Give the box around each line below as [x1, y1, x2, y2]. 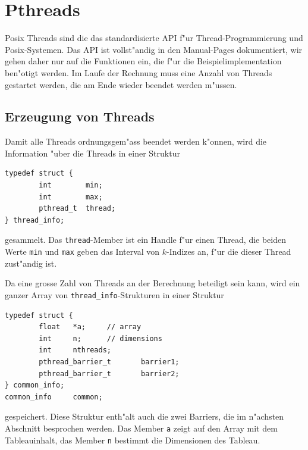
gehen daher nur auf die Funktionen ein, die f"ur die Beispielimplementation [5, 55, 282, 67]
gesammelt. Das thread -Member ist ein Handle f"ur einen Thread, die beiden [5, 233, 286, 246]
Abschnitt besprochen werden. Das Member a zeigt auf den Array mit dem [5, 421, 278, 434]
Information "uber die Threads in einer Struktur [5, 146, 180, 159]
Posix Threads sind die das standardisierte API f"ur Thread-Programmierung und [5, 32, 303, 44]
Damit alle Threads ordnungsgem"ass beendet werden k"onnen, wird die [5, 135, 267, 148]
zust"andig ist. [5, 257, 57, 269]
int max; [39, 192, 103, 201]
